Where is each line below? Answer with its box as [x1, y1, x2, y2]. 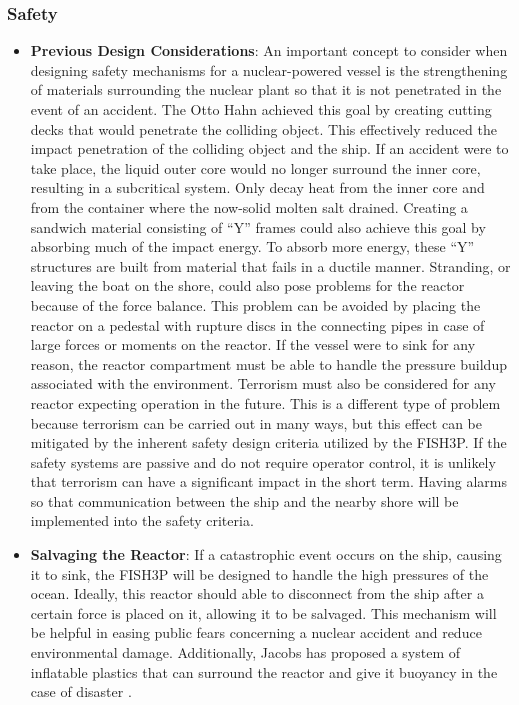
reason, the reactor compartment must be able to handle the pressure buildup [30, 353, 507, 374]
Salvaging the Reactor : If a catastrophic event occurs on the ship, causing [30, 544, 502, 565]
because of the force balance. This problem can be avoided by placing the [30, 294, 481, 315]
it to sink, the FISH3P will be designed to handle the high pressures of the [30, 563, 489, 584]
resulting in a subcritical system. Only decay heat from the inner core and [30, 177, 485, 198]
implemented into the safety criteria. [30, 510, 254, 531]
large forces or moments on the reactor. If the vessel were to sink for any [30, 334, 476, 355]
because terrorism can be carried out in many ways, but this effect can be [30, 412, 482, 433]
